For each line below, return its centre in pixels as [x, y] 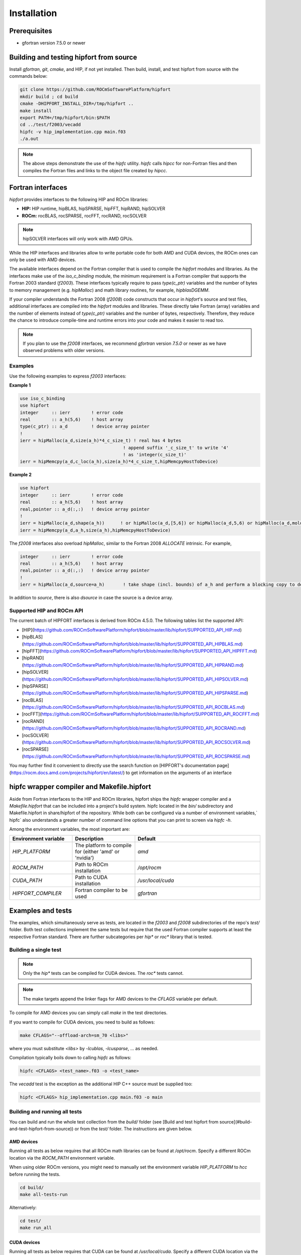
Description [89, 839]
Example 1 [20, 385]
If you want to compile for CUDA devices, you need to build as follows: [82, 1022]
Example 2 [21, 475]
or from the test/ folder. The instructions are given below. [133, 1129]
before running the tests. [35, 1174]
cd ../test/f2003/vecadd [50, 125]
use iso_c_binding [42, 398]
